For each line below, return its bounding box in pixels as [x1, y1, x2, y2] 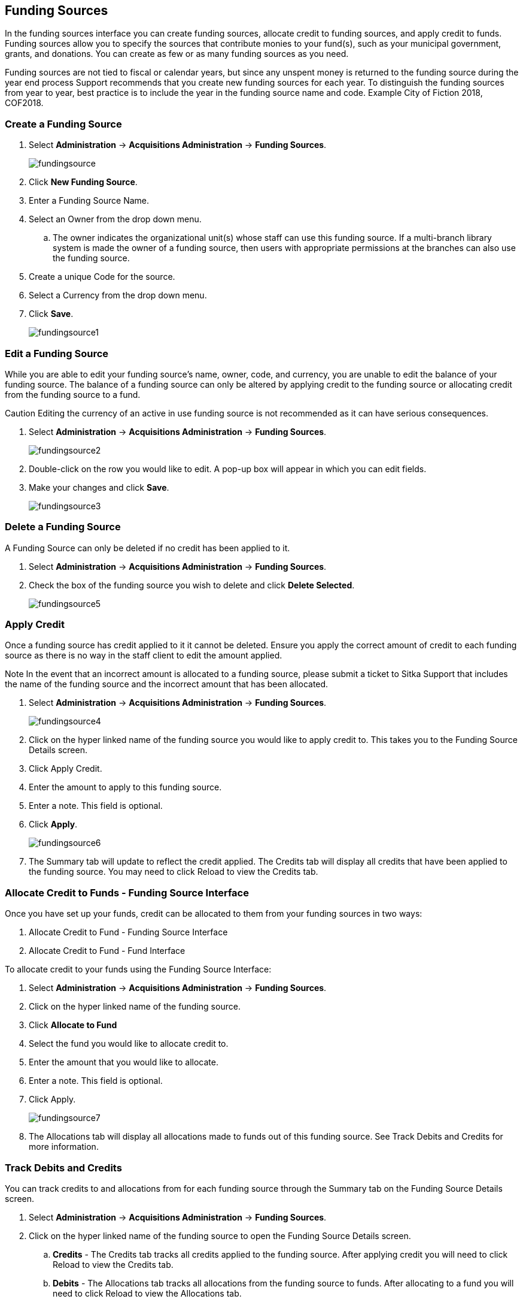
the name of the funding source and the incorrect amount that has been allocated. [5, 679, 329, 690]
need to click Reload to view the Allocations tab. [53, 1288, 242, 1298]
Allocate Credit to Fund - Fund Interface [29, 945, 186, 956]
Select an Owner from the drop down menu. [29, 214, 202, 225]
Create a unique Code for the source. [29, 271, 175, 282]
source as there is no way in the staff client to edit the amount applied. [5, 650, 282, 661]
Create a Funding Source [5, 117, 122, 130]
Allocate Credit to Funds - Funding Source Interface [5, 886, 249, 899]
